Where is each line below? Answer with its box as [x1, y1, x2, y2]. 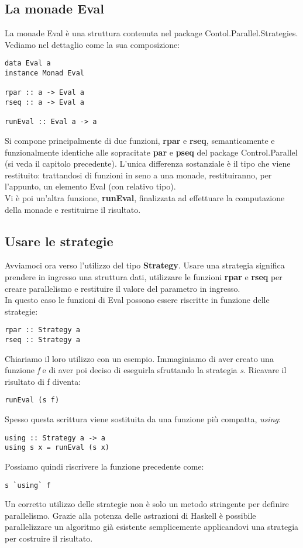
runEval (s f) [5, 396, 60, 405]
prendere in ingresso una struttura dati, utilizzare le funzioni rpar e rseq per [5, 270, 283, 282]
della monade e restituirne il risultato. [5, 203, 141, 215]
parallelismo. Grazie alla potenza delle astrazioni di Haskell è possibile [5, 509, 256, 521]
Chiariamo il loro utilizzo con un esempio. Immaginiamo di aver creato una [5, 352, 274, 364]
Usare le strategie [5, 232, 113, 250]
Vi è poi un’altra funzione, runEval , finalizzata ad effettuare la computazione [5, 191, 285, 204]
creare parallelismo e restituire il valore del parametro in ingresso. [5, 282, 240, 294]
